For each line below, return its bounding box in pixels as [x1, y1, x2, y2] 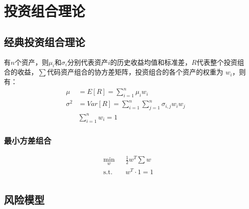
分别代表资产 [67, 57, 108, 67]
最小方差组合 [4, 134, 52, 147]
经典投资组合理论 [4, 34, 85, 49]
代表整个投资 [196, 57, 237, 67]
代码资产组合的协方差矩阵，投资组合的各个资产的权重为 [47, 67, 223, 77]
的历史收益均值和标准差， [110, 57, 192, 67]
